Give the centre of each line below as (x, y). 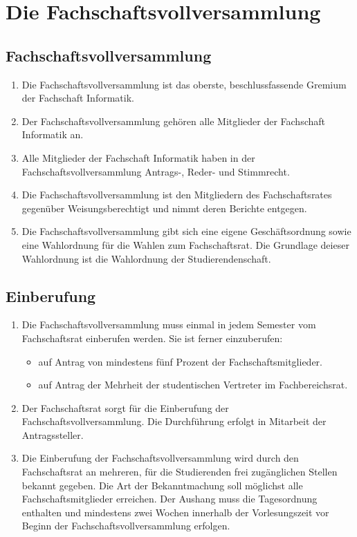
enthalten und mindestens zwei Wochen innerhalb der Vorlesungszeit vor (175, 512)
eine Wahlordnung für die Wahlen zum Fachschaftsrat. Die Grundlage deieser (185, 244)
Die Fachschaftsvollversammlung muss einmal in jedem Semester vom (169, 324)
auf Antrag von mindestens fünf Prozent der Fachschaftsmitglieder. (180, 361)
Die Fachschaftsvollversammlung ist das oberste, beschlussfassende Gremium (184, 84)
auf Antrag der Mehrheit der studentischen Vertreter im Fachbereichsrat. (193, 385)
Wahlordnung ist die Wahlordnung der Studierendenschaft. (146, 258)
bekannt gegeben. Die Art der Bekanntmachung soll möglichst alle (162, 485)
